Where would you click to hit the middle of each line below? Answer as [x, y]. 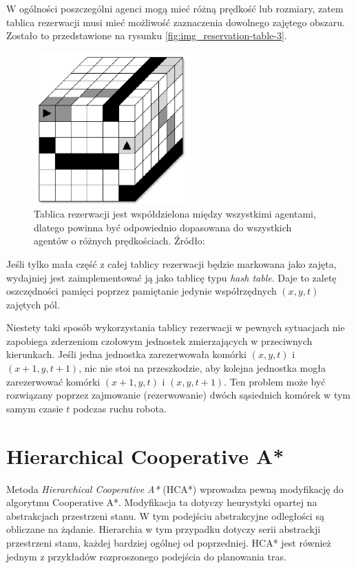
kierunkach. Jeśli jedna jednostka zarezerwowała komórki [126, 354]
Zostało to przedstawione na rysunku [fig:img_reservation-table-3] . [147, 35]
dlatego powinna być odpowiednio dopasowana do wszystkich [163, 227]
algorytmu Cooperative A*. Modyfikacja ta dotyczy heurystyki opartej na [162, 502]
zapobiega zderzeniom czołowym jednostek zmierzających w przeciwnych [159, 340]
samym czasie [35, 408]
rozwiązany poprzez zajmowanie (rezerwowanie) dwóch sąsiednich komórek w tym [178, 395]
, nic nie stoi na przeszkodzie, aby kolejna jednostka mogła [202, 368]
